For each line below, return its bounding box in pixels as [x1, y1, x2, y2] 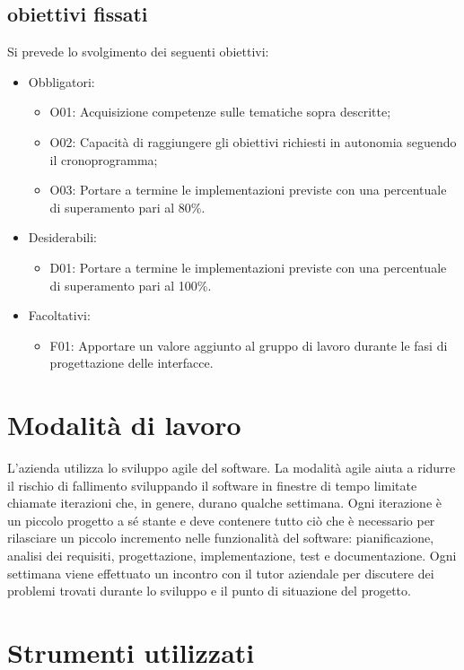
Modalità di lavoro [7, 406, 241, 443]
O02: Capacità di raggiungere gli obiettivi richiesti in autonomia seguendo [49, 132, 457, 151]
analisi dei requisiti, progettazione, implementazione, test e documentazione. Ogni [7, 546, 457, 565]
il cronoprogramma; [49, 150, 158, 169]
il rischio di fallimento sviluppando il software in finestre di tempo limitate [7, 475, 417, 494]
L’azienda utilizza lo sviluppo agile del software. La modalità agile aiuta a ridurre [7, 458, 456, 477]
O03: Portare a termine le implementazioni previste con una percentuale [49, 180, 447, 199]
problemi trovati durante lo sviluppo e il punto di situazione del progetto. [7, 581, 411, 600]
